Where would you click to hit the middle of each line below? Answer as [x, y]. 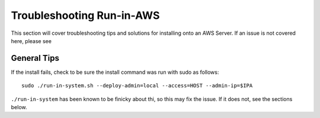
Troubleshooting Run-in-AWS [85, 15]
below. [19, 107]
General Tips [35, 58]
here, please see [31, 41]
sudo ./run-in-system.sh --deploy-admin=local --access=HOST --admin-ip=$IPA [137, 86]
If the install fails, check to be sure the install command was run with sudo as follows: [115, 72]
